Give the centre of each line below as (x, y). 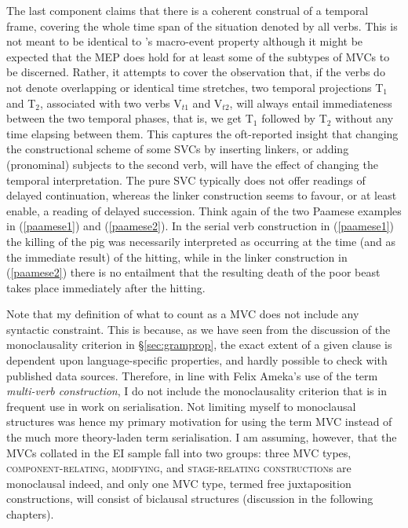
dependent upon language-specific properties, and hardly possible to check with (197, 360)
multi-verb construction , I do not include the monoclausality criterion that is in (197, 391)
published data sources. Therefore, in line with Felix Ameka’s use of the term (192, 375)
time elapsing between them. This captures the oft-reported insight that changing (202, 133)
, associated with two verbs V (111, 103)
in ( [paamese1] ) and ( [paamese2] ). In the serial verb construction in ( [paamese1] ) (200, 226)
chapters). (30, 514)
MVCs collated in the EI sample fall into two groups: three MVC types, (179, 452)
